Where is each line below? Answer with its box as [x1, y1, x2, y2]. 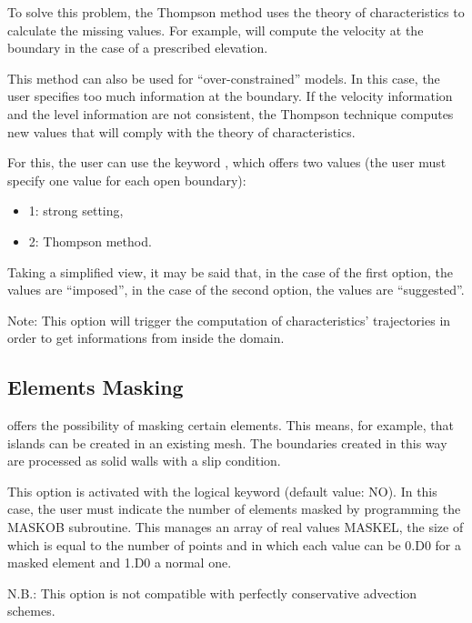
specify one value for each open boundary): [7, 170, 246, 189]
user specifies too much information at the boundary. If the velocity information [7, 86, 453, 106]
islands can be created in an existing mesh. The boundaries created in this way [7, 433, 447, 452]
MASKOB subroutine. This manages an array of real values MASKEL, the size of [7, 517, 464, 537]
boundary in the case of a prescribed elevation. [7, 38, 268, 57]
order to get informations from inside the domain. [7, 328, 285, 347]
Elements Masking [7, 373, 184, 401]
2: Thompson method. [28, 231, 152, 250]
